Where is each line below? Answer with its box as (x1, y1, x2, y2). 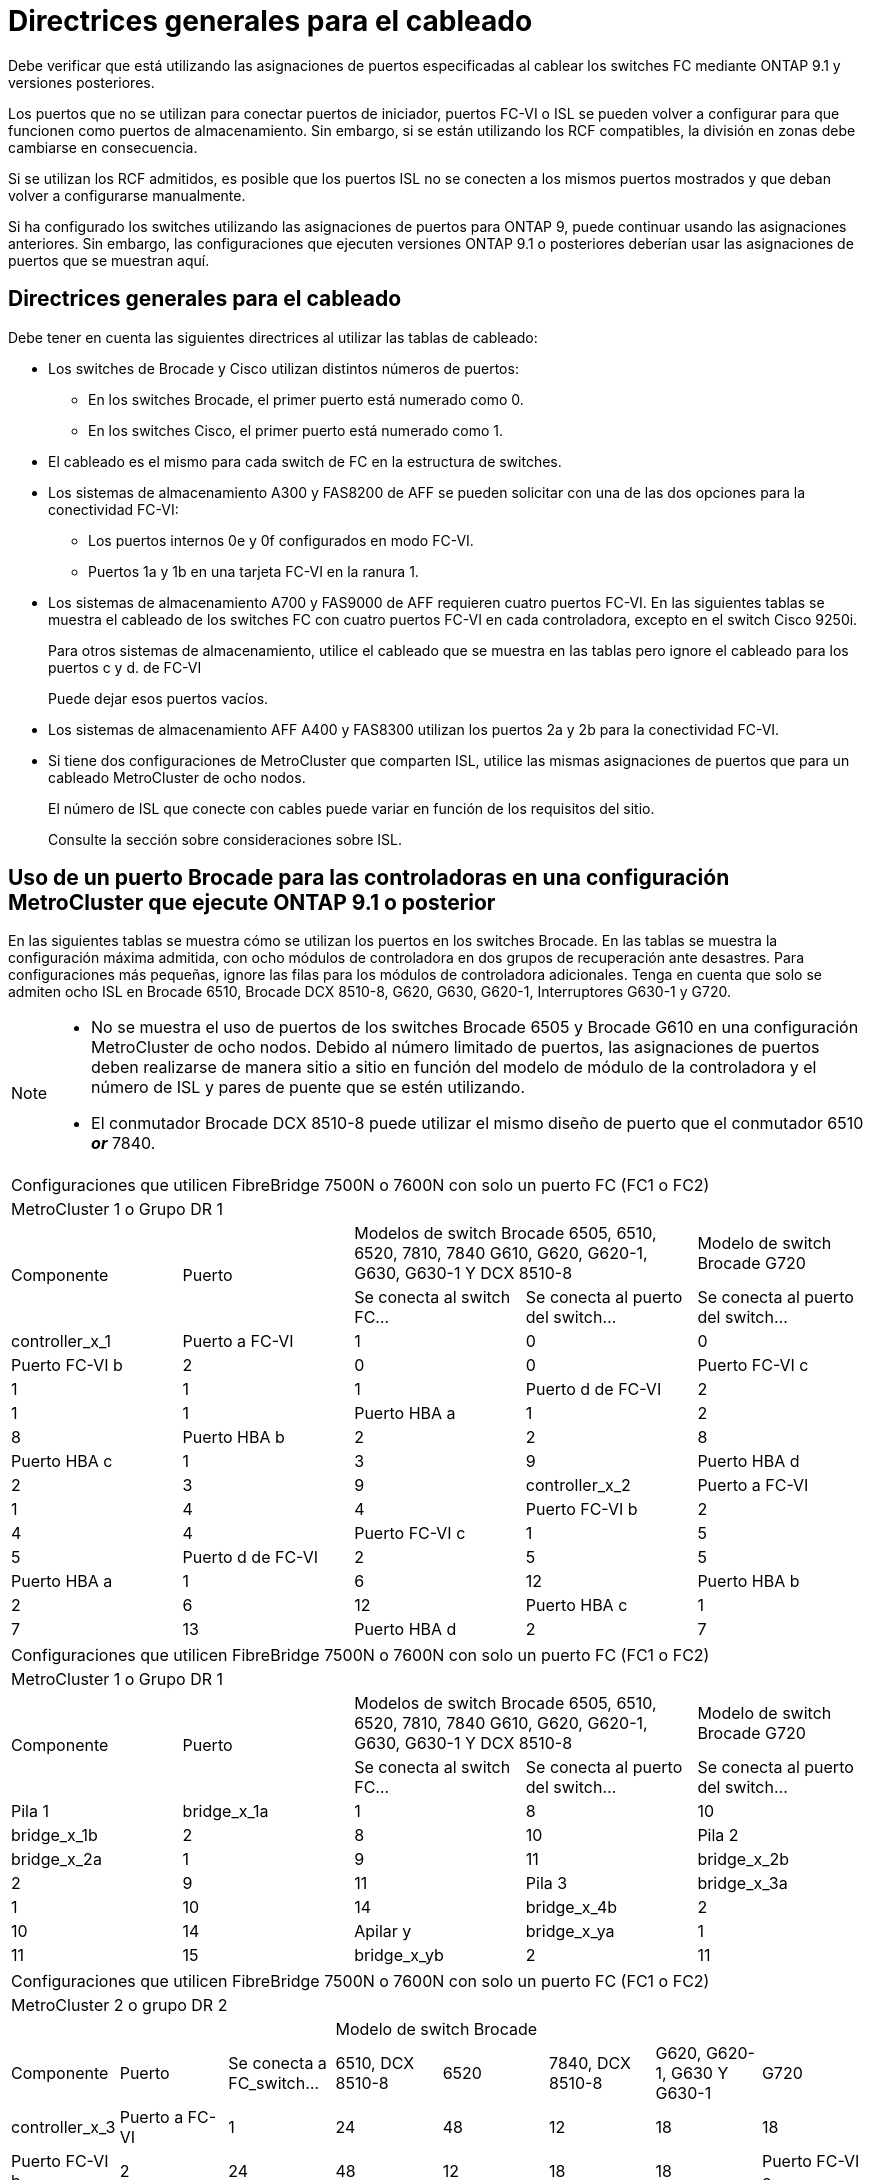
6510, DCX (335, 2053, 415, 2074)
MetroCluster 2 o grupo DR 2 (11, 1995, 228, 2016)
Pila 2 (697, 1825, 739, 1846)
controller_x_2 (525, 1475, 631, 1496)
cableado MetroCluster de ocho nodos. (48, 768, 306, 786)
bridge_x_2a (11, 1849, 102, 1870)
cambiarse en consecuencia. (8, 138, 198, 156)
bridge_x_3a (697, 1873, 788, 1894)
